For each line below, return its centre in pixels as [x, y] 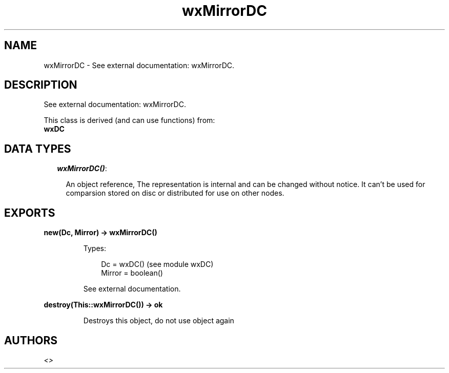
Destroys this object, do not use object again [159, 321]
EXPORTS [30, 213]
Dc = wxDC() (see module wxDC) [157, 264]
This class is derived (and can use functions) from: [129, 120]
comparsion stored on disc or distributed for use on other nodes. [175, 193]
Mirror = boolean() [132, 273]
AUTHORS [31, 340]
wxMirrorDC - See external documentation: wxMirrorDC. [139, 65]
